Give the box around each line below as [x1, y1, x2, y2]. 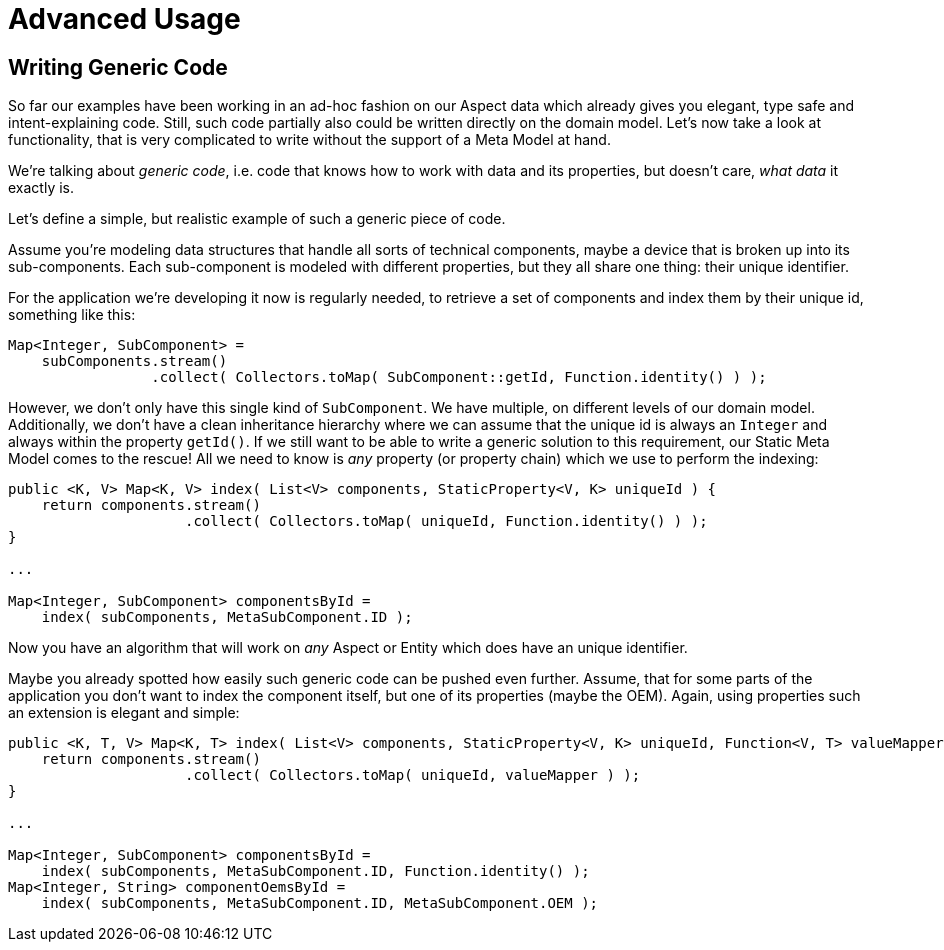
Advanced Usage [8, 2, 241, 36]
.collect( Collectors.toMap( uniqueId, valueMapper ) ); [185, 767, 641, 784]
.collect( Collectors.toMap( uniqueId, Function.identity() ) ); [185, 513, 708, 530]
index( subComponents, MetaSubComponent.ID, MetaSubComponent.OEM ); [41, 895, 599, 912]
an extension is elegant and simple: [8, 704, 240, 722]
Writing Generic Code [8, 54, 228, 80]
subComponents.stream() [41, 353, 228, 370]
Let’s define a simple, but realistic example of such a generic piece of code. [8, 210, 506, 228]
